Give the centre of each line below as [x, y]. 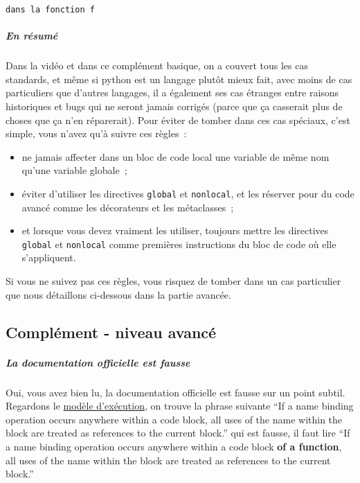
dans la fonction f [50, 10]
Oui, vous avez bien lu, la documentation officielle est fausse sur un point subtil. [175, 392]
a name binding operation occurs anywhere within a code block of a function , [174, 446]
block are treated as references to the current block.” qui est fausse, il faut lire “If [178, 433]
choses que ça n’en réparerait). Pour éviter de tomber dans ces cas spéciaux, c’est [178, 120]
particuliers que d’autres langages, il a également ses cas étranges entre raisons [172, 93]
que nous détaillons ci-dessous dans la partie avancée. [118, 294]
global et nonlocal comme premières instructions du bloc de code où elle [179, 244]
